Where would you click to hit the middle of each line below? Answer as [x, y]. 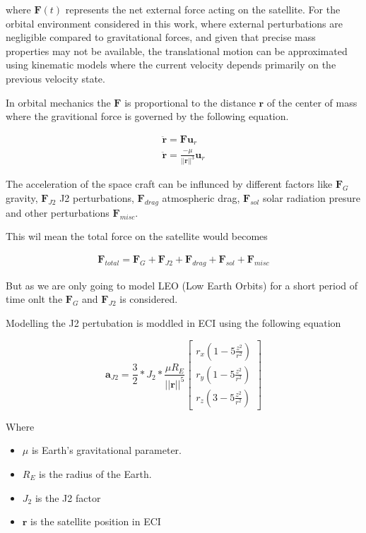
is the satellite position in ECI [96, 521]
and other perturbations [58, 212]
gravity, [22, 198]
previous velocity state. [55, 78]
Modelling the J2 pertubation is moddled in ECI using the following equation [173, 323]
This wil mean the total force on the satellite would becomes [137, 236]
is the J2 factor [68, 497]
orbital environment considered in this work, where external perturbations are [175, 23]
